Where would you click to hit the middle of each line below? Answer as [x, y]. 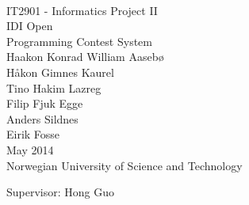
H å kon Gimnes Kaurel [60, 72]
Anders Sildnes [42, 118]
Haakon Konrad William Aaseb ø [85, 57]
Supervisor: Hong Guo [61, 192]
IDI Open [30, 26]
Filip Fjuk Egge [45, 103]
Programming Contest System [79, 41]
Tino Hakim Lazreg [54, 87]
